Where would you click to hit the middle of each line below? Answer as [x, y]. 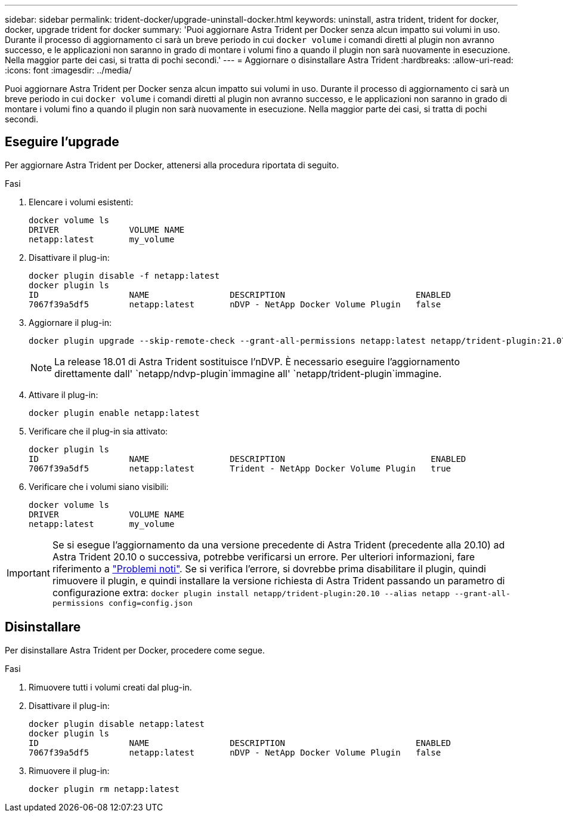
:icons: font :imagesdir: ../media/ [68, 70]
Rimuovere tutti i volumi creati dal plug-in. [110, 687]
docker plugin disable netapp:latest [117, 724]
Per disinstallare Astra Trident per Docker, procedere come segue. [135, 650]
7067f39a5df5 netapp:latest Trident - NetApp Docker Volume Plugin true [240, 468]
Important [28, 573]
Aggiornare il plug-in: [70, 322]
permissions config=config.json [122, 603]
